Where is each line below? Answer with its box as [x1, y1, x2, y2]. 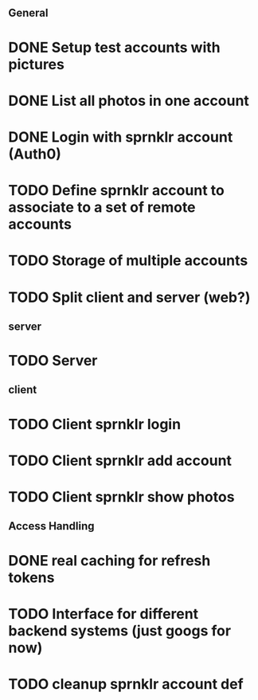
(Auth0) [8, 145, 62, 162]
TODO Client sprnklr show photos [8, 488, 235, 506]
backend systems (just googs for [8, 621, 232, 639]
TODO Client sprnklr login [8, 415, 182, 433]
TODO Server [8, 352, 98, 370]
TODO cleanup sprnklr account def [8, 675, 244, 693]
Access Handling [8, 519, 95, 533]
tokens [8, 569, 55, 586]
